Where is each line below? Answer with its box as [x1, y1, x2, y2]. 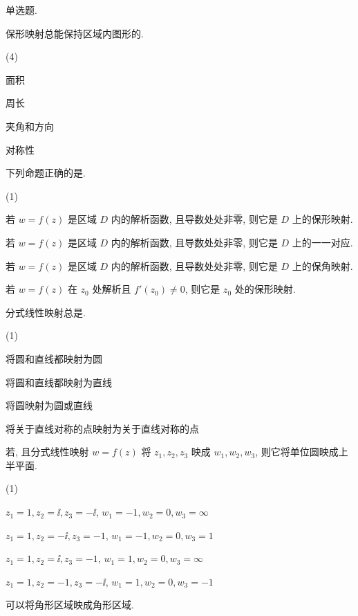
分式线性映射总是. [6, 305, 86, 319]
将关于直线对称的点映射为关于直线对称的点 [6, 421, 199, 435]
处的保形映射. [234, 282, 296, 296]
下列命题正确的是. [6, 165, 86, 180]
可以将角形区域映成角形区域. [6, 597, 134, 612]
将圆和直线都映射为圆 [6, 351, 102, 365]
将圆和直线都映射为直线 [6, 374, 112, 389]
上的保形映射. [292, 212, 353, 226]
